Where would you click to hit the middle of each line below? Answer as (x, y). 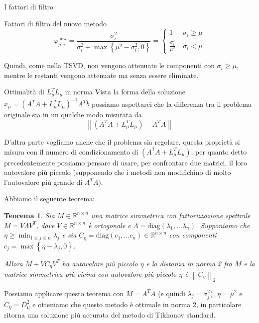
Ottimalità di (24, 92)
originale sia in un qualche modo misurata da (73, 115)
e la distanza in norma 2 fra (189, 263)
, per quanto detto (219, 151)
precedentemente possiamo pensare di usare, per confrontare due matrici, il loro (126, 162)
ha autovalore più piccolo (100, 263)
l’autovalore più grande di (43, 182)
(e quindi (172, 293)
